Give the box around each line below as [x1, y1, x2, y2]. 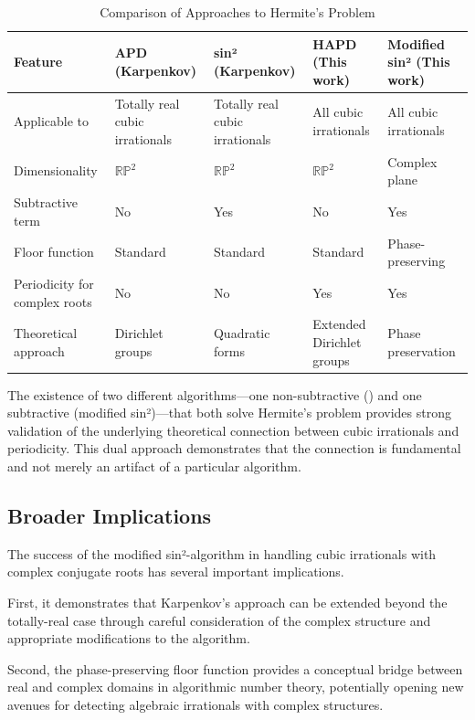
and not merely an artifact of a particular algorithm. [7, 457, 301, 476]
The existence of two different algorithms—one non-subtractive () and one [7, 385, 422, 404]
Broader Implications [7, 502, 212, 530]
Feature [14, 52, 63, 71]
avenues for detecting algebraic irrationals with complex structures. [7, 695, 384, 715]
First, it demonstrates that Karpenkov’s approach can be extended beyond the [7, 593, 448, 612]
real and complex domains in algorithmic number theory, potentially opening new [7, 677, 464, 696]
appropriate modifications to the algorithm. [7, 629, 250, 648]
